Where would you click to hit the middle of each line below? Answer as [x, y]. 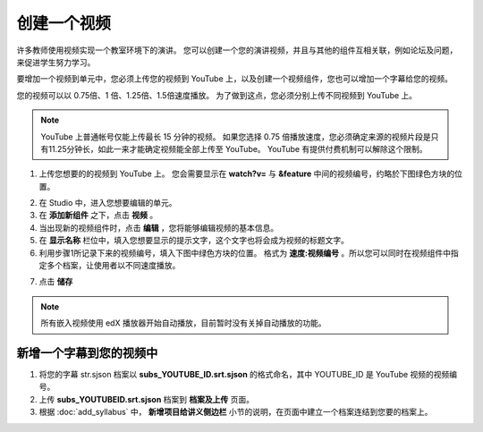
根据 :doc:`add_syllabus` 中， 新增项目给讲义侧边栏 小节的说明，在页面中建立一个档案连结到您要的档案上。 [236, 412]
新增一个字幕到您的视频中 [87, 353]
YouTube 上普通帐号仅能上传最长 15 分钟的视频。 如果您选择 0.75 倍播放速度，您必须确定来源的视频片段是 [236, 136]
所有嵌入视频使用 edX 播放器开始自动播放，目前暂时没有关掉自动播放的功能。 [183, 323]
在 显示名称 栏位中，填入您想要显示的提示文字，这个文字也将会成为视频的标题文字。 [194, 241]
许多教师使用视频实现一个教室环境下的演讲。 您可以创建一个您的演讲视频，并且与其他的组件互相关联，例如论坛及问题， [237, 50]
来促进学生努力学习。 [56, 62]
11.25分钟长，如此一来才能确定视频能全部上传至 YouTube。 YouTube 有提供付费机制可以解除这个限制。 [237, 148]
